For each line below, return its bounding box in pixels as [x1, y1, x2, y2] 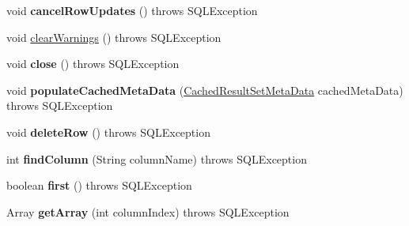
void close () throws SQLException [6, 55, 180, 72]
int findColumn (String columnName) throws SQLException [6, 150, 307, 167]
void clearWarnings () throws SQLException [6, 28, 222, 45]
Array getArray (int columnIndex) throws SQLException [6, 203, 290, 220]
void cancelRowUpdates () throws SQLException [6, 2, 258, 18]
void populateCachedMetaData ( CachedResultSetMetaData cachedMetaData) [6, 81, 403, 98]
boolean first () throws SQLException [6, 177, 192, 194]
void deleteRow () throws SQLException [6, 123, 210, 140]
